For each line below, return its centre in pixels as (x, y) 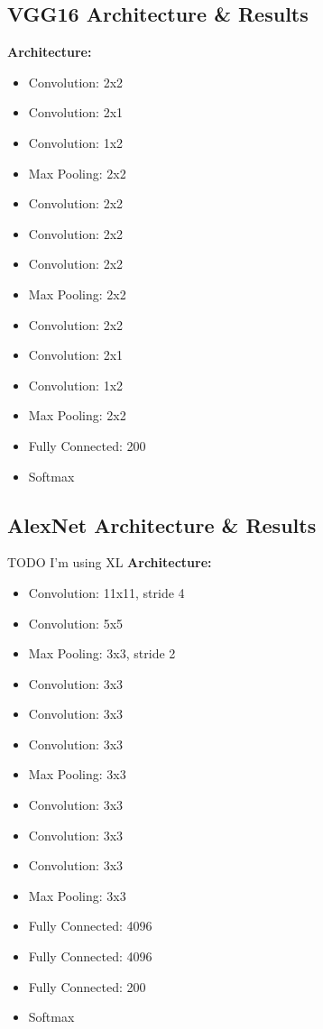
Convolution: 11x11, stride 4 (106, 592)
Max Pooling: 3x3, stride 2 (102, 653)
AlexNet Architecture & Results (162, 524)
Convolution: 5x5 (76, 623)
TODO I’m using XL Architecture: (110, 562)
